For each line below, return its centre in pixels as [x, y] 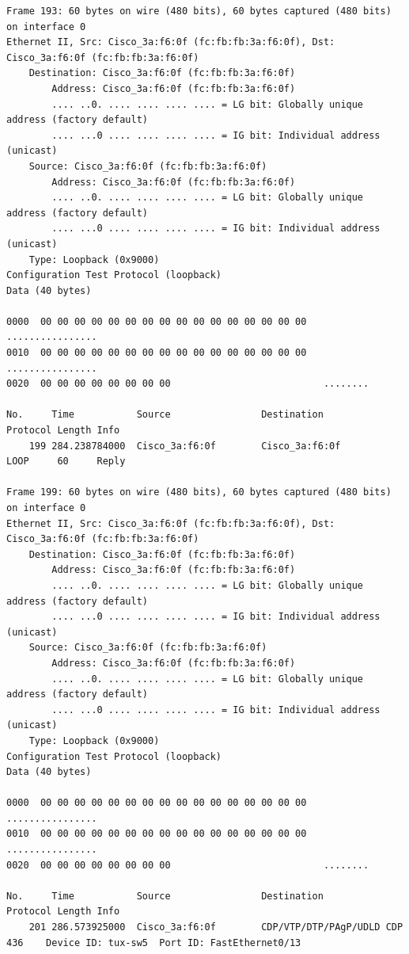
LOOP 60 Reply [66, 462]
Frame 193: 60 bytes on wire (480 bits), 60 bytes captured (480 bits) [199, 11]
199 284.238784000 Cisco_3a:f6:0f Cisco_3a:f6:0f [185, 446]
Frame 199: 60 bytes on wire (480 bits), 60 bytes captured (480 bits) [199, 492]
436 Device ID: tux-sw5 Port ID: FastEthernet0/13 [154, 943]
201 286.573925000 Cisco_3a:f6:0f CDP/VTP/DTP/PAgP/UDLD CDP [216, 927]
